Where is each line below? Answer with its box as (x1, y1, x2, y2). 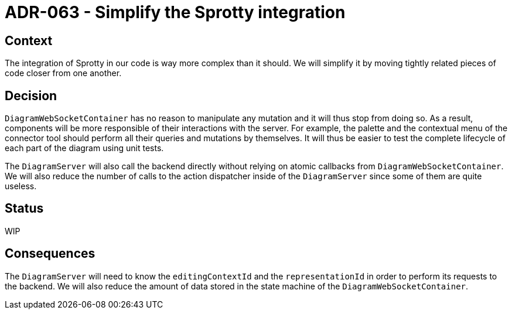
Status (5, 201, 44, 216)
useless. (5, 181, 37, 192)
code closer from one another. (5, 68, 122, 78)
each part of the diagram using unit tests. (5, 143, 164, 153)
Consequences (5, 246, 95, 261)
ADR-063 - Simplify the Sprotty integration (5, 2, 346, 22)
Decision (5, 88, 57, 103)
